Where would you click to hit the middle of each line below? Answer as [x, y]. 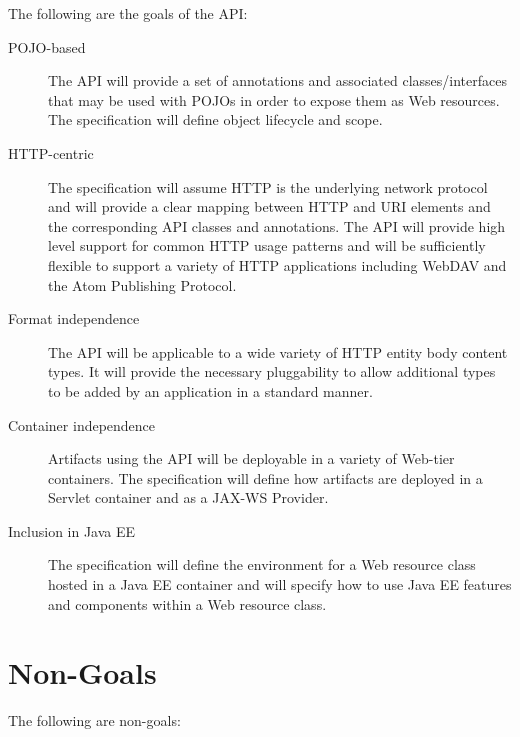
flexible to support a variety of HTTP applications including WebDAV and [277, 264]
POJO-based [47, 46]
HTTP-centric [51, 152]
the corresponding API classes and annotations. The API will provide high [277, 225]
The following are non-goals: [94, 720]
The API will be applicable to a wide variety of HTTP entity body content [278, 351]
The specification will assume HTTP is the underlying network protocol [268, 186]
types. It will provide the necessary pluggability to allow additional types [272, 371]
